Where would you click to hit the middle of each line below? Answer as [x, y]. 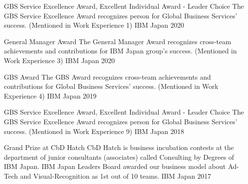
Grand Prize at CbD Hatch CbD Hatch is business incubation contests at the [119, 147]
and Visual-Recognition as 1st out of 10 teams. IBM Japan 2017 [116, 176]
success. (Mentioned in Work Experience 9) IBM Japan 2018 [94, 131]
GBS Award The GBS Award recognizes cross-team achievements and [107, 76]
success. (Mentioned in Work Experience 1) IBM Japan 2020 [94, 25]
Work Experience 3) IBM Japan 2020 [59, 60]
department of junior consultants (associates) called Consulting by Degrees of [119, 157]
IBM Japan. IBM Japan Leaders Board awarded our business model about [115, 166]
